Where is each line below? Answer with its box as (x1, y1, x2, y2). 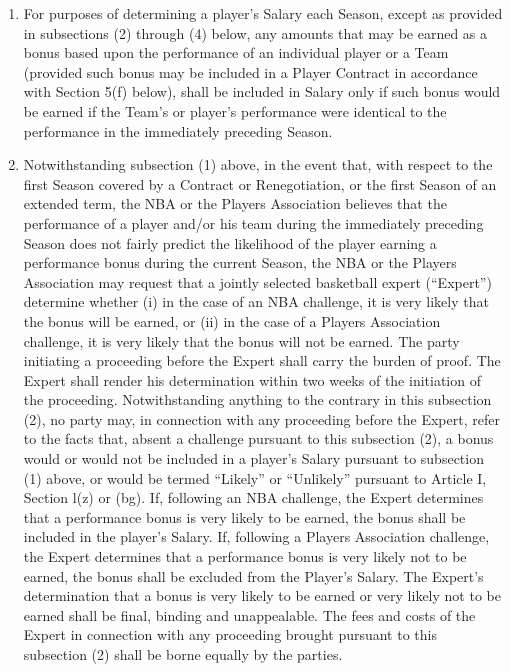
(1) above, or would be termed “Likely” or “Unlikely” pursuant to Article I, (23, 467, 487, 488)
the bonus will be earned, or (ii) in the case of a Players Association (23, 310, 441, 331)
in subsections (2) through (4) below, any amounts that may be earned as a (23, 22, 488, 43)
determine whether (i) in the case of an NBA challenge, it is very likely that (23, 291, 489, 312)
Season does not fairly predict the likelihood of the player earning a (23, 232, 437, 253)
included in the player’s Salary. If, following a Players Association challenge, (23, 526, 490, 547)
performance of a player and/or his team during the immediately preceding (23, 212, 484, 233)
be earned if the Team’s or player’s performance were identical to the (23, 100, 447, 121)
